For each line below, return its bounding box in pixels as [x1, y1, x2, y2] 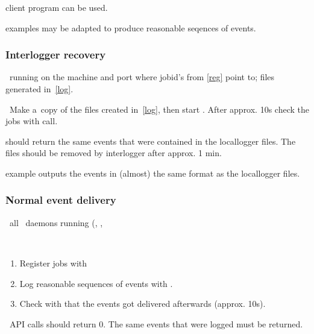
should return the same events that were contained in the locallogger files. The [5, 134, 296, 147]
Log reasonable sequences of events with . [19, 277, 173, 289]
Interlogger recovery [5, 47, 106, 62]
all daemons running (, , [9, 216, 103, 228]
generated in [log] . [5, 83, 74, 95]
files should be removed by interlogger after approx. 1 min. [5, 147, 222, 159]
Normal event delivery [5, 192, 116, 207]
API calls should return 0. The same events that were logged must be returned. [9, 317, 303, 330]
